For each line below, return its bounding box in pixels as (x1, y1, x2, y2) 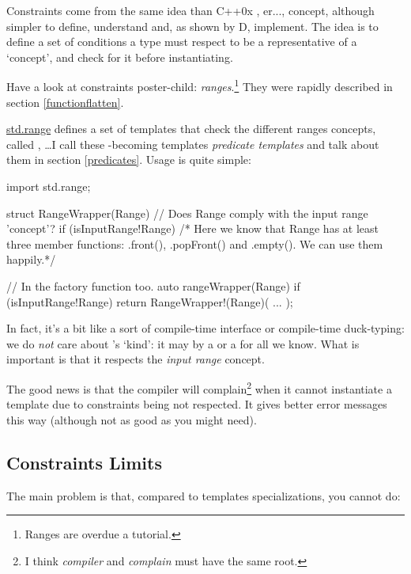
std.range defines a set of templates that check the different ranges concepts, (6, 120, 376, 137)
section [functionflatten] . (6, 93, 124, 110)
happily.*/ (6, 251, 56, 268)
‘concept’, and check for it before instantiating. (6, 48, 233, 65)
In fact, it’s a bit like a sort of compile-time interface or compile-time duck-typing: (6, 320, 405, 336)
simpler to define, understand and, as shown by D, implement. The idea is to (6, 17, 379, 34)
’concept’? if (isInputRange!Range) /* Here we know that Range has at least (6, 220, 379, 237)
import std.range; (6, 178, 91, 194)
